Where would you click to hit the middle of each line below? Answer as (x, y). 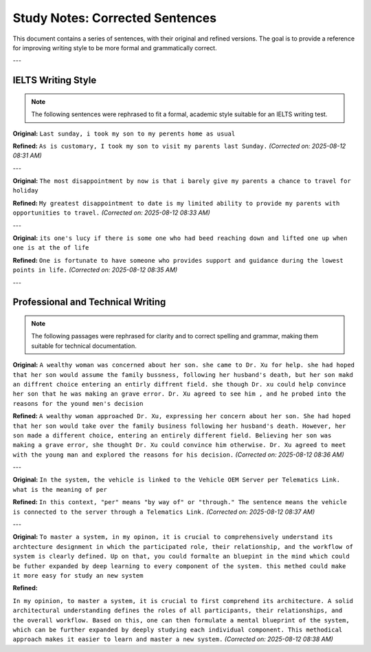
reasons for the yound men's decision (78, 403)
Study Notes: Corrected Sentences (114, 18)
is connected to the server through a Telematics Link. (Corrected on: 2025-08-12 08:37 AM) (164, 512)
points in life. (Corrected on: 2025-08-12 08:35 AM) (95, 270)
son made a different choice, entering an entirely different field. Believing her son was (172, 435)
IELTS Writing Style (55, 80)
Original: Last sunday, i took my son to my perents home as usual (124, 133)
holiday (26, 191)
